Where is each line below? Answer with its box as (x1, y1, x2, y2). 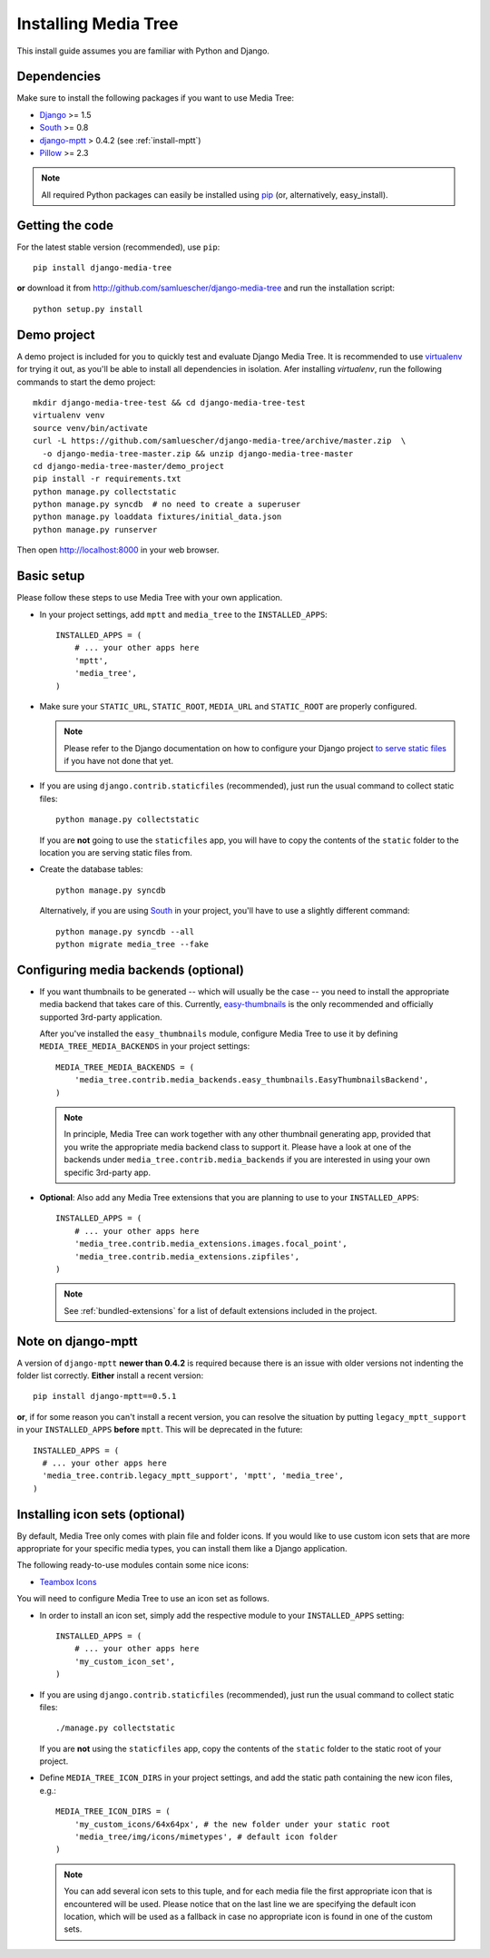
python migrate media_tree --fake (55, 939, 209, 949)
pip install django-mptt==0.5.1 (33, 1391, 177, 1402)
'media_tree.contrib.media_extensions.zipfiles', (73, 1251, 299, 1261)
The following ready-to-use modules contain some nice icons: (16, 1560, 250, 1571)
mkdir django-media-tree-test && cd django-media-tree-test (33, 397, 306, 407)
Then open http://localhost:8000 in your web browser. (16, 544, 220, 555)
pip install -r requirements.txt (33, 474, 181, 485)
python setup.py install (33, 304, 143, 314)
